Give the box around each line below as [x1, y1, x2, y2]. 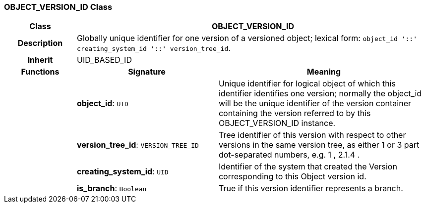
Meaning [306, 67, 341, 77]
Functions [21, 67, 60, 77]
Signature [128, 67, 166, 77]
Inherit [27, 55, 53, 65]
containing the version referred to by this [218, 108, 371, 119]
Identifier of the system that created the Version [218, 162, 397, 172]
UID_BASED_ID [76, 55, 132, 65]
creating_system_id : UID [76, 166, 169, 177]
